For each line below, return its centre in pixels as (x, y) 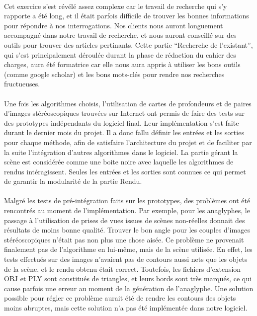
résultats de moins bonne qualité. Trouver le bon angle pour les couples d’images (127, 230)
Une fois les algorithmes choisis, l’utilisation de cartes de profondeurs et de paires (128, 103)
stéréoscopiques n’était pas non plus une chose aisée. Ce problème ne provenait (124, 239)
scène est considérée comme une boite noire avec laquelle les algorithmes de (119, 162)
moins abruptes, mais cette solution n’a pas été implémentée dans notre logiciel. (126, 308)
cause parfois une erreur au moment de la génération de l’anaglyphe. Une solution (129, 288)
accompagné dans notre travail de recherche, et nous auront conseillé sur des (120, 35)
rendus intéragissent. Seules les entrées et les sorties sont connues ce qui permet (125, 171)
